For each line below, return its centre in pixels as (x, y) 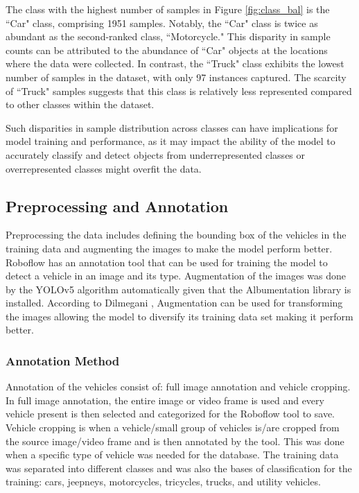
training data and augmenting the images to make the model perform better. (169, 248)
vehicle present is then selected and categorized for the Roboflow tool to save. (170, 414)
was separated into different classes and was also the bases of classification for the (179, 468)
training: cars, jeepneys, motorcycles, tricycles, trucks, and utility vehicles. (163, 482)
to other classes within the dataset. (80, 104)
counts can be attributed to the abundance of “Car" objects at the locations (167, 50)
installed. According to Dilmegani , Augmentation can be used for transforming (174, 303)
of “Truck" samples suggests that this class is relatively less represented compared (179, 90)
